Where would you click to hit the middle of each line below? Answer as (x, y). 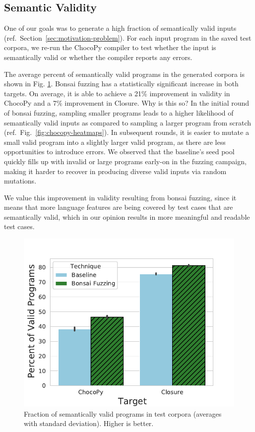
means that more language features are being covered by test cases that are (119, 207)
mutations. (20, 181)
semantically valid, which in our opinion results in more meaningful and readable (127, 216)
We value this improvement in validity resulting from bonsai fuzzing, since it (120, 197)
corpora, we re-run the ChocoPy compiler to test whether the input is (110, 47)
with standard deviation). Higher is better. (89, 423)
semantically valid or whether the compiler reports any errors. (98, 57)
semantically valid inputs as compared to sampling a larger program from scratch (128, 122)
